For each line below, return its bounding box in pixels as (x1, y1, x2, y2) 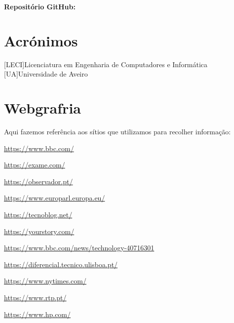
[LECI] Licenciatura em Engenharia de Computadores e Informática (4, 59, 208, 69)
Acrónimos (4, 30, 78, 50)
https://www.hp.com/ (4, 309, 71, 319)
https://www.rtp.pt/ (4, 292, 67, 302)
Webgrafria (4, 98, 81, 118)
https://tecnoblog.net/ (4, 209, 73, 219)
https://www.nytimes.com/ (4, 276, 86, 286)
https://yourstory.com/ (4, 226, 75, 236)
